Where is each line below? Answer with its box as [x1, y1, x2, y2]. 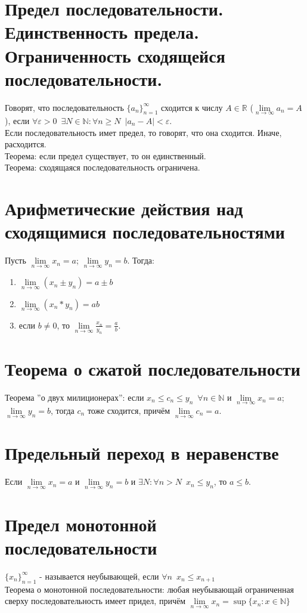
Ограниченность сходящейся [5, 43, 225, 67]
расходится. [5, 138, 46, 150]
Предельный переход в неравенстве [5, 441, 279, 465]
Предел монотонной [5, 512, 157, 536]
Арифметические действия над [5, 196, 243, 221]
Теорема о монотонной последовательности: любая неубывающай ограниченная [5, 583, 294, 595]
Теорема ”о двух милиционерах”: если [5, 391, 144, 403]
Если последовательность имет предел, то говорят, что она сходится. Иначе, [5, 126, 282, 138]
